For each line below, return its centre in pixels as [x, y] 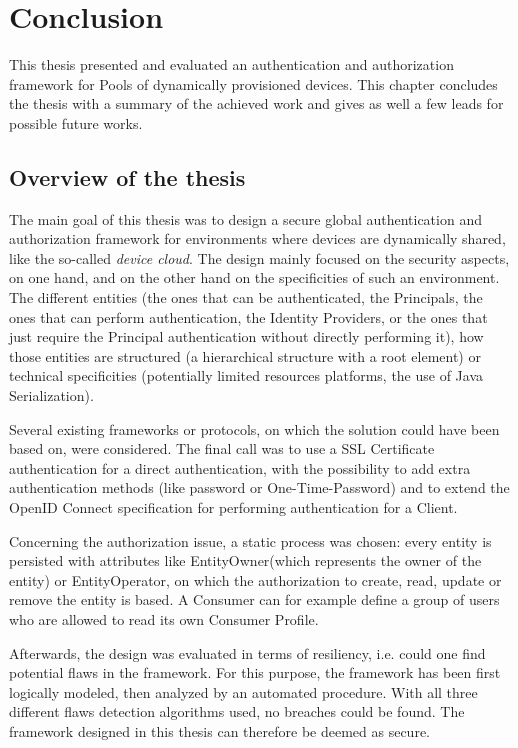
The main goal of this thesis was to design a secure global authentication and [245, 218]
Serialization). [51, 395]
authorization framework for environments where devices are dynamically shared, [257, 238]
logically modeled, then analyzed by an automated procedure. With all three [243, 691]
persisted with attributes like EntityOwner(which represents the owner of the [245, 560]
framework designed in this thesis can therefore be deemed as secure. [219, 730]
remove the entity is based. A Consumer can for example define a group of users [254, 599]
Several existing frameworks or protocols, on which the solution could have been [254, 428]
